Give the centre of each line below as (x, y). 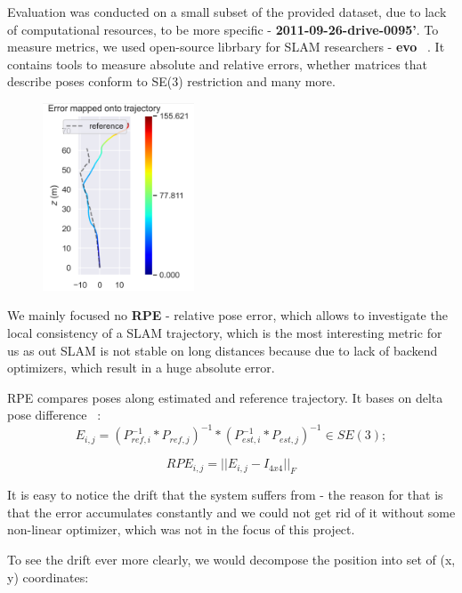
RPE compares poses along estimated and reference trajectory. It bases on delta (225, 397)
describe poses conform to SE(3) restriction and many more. (171, 81)
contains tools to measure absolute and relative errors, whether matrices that (218, 64)
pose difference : (54, 415)
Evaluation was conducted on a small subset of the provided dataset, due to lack (227, 12)
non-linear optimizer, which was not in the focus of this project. (181, 529)
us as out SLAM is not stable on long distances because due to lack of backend (223, 350)
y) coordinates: (48, 577)
